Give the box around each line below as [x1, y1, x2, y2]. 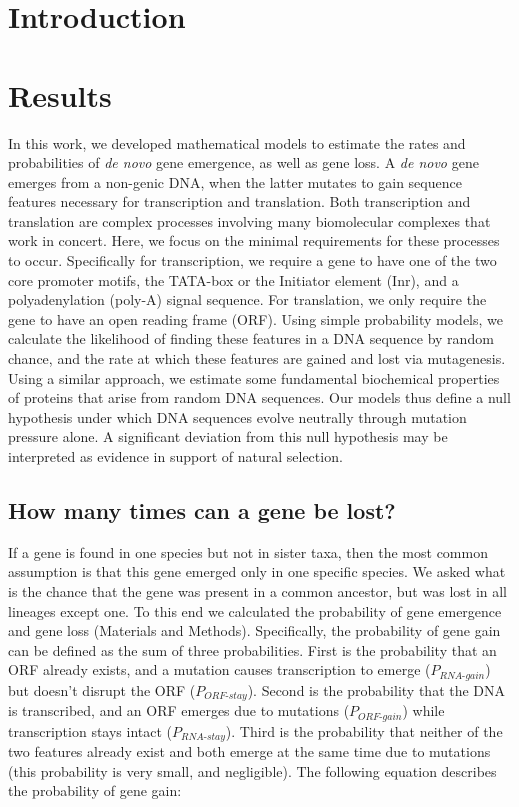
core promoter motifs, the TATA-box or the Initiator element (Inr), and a [8, 269, 459, 290]
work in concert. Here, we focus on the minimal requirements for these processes [8, 230, 500, 251]
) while [402, 700, 445, 721]
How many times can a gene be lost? [8, 494, 396, 525]
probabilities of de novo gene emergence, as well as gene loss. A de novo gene [8, 152, 479, 173]
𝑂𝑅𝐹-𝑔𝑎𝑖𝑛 [358, 711, 402, 722]
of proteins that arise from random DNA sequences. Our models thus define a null [8, 387, 511, 408]
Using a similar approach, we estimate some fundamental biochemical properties [8, 367, 500, 388]
